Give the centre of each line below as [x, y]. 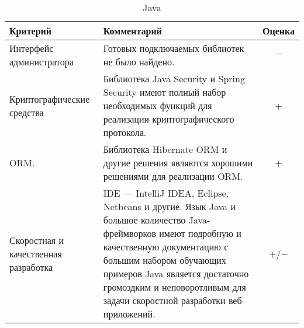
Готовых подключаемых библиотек [174, 48]
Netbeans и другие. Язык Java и [170, 206]
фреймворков [129, 233]
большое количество [144, 220]
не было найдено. [139, 62]
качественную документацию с [166, 247]
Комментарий [132, 31]
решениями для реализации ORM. [173, 176]
